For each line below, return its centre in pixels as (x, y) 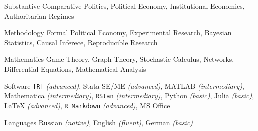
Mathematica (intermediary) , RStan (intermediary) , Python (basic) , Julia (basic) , (129, 95)
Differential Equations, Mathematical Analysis (75, 68)
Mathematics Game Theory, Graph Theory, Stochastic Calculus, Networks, (119, 59)
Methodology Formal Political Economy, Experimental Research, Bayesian (118, 33)
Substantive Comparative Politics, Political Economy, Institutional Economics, (124, 6)
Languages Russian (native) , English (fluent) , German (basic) (99, 122)
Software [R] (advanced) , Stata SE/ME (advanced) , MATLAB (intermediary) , (124, 85)
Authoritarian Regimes (39, 16)
